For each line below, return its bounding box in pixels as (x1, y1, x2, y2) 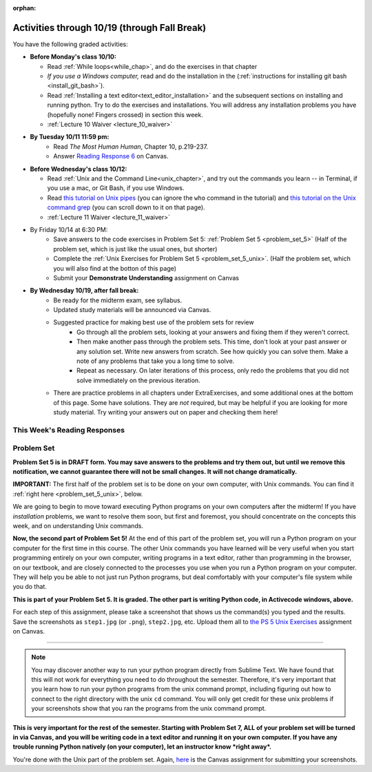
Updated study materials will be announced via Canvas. (53, 306, 211, 314)
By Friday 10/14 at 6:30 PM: (30, 225, 108, 233)
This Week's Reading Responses (12, 425, 125, 435)
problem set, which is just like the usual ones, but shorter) (53, 244, 218, 253)
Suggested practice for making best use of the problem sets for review (53, 318, 254, 326)
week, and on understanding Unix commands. (12, 522, 144, 530)
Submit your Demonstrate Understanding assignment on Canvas (53, 273, 240, 282)
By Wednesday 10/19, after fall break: (30, 286, 139, 295)
